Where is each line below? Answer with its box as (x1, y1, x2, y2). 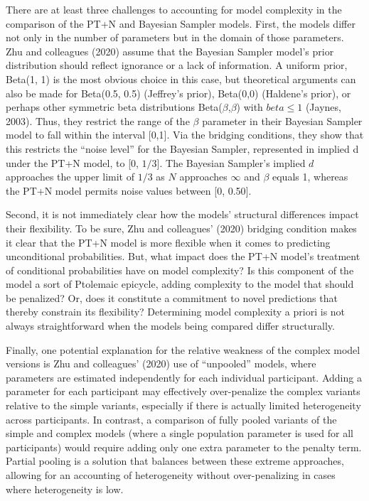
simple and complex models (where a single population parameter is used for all (6, 426, 353, 441)
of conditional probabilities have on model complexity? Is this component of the (6, 262, 354, 277)
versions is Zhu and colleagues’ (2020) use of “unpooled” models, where (6, 356, 316, 371)
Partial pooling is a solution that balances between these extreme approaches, (6, 453, 344, 468)
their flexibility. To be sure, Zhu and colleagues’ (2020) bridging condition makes (6, 220, 357, 235)
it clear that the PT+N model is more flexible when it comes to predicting (6, 235, 331, 249)
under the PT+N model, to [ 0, (6, 155, 139, 170)
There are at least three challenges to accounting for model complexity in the (6, 2, 342, 16)
